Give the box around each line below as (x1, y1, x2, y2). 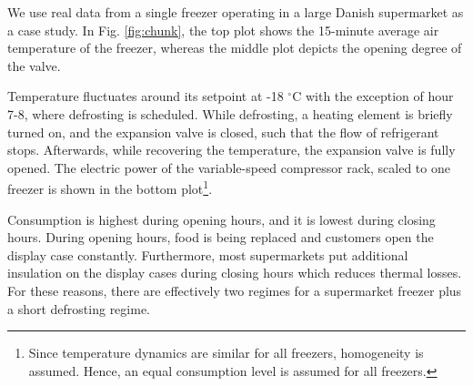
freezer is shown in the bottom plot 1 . (7, 177, 213, 198)
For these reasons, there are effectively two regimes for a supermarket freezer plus (7, 280, 462, 300)
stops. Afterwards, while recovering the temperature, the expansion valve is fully (7, 140, 456, 159)
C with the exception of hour (292, 86, 454, 106)
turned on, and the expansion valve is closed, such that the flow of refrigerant (7, 122, 439, 141)
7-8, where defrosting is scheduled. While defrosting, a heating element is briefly (7, 104, 453, 123)
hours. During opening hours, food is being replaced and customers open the (7, 228, 434, 247)
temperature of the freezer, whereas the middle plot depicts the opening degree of (7, 38, 462, 57)
